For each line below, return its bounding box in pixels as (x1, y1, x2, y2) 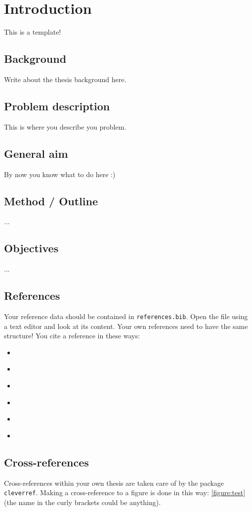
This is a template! (4, 27, 61, 37)
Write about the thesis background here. (4, 74, 126, 84)
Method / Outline (4, 193, 98, 208)
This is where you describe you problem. (4, 121, 126, 132)
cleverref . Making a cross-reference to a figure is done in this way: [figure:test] (4, 487, 246, 498)
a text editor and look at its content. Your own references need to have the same (4, 321, 248, 331)
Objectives (4, 240, 59, 256)
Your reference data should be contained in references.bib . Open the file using (4, 311, 248, 321)
